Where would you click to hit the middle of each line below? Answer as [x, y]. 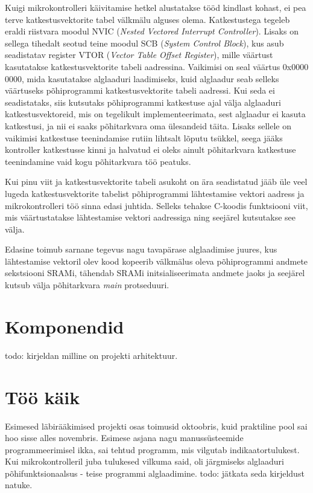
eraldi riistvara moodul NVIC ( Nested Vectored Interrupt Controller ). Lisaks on [152, 31]
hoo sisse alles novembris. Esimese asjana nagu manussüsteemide [124, 438]
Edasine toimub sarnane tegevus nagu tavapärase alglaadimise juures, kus [141, 249]
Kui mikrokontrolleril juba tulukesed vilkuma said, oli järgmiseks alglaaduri [144, 461]
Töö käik [43, 397]
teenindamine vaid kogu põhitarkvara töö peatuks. [98, 161]
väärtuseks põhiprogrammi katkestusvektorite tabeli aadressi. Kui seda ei [140, 90]
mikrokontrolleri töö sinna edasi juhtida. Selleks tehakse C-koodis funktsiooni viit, [156, 205]
